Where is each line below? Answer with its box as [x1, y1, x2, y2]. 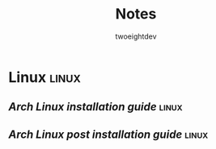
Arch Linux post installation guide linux [8, 127, 209, 141]
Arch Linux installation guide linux [8, 100, 184, 114]
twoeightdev [115, 31, 157, 41]
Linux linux [8, 68, 81, 86]
